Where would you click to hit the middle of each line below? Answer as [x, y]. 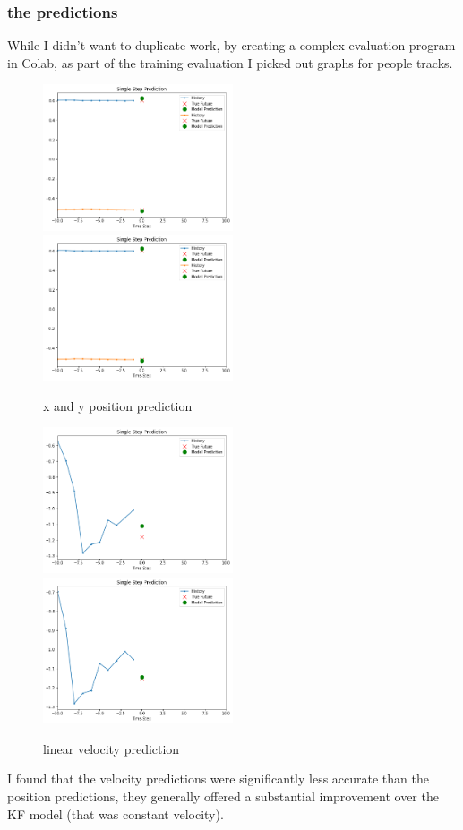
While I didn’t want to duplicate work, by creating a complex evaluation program [231, 45]
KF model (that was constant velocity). [116, 813]
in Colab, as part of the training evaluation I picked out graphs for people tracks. [230, 62]
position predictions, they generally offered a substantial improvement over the [223, 796]
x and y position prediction [118, 405]
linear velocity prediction [111, 748]
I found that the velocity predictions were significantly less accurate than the [218, 779]
